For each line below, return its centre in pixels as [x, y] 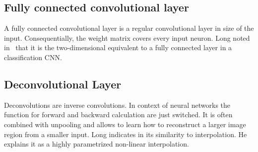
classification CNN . [33, 57]
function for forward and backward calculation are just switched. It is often [118, 114]
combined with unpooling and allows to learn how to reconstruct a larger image [125, 124]
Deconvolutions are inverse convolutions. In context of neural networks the [117, 105]
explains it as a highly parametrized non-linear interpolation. [97, 144]
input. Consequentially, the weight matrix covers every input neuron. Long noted [127, 38]
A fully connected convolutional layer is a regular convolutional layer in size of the [129, 28]
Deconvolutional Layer [63, 84]
